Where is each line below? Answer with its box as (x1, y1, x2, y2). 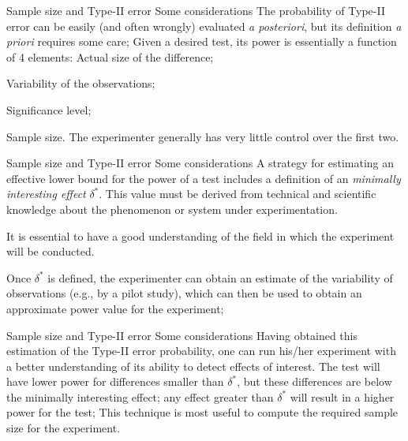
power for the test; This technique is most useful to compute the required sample (6, 404, 399, 420)
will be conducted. (6, 243, 95, 260)
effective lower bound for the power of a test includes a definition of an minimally (6, 170, 401, 186)
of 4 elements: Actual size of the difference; (6, 48, 214, 65)
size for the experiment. (6, 420, 121, 436)
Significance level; (6, 101, 92, 118)
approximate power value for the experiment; (6, 300, 224, 316)
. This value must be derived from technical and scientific (99, 185, 376, 202)
